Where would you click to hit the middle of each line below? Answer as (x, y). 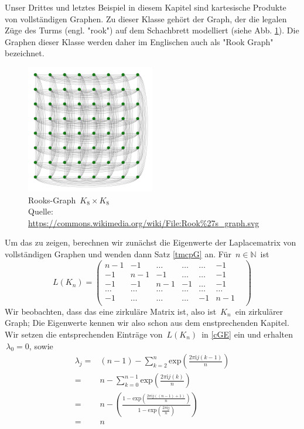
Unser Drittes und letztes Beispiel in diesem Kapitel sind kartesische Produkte (146, 7)
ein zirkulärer (259, 311)
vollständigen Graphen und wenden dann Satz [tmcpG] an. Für (118, 253)
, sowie (41, 345)
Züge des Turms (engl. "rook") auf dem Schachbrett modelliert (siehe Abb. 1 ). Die (152, 30)
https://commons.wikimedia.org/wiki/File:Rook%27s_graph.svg (144, 222)
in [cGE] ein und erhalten (247, 334)
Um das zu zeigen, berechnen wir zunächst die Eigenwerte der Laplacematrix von (151, 242)
